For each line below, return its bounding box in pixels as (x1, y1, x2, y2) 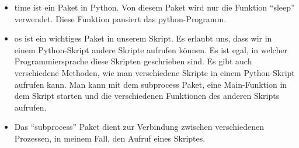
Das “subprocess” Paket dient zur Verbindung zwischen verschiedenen (14, 121, 265, 133)
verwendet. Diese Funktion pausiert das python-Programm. (14, 12, 227, 25)
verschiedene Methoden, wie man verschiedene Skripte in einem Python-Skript (14, 66, 295, 78)
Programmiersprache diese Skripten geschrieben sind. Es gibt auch (14, 55, 252, 67)
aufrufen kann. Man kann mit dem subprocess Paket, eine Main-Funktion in (14, 78, 287, 90)
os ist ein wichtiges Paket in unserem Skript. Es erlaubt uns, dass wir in (14, 32, 272, 44)
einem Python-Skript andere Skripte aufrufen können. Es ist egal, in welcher (14, 43, 287, 56)
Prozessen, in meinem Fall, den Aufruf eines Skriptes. (14, 132, 206, 144)
